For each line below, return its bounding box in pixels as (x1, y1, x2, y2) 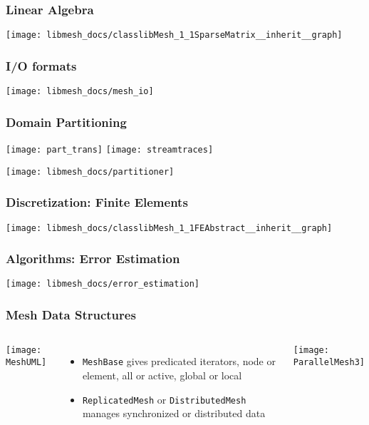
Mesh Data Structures (6, 305, 136, 323)
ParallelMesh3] (293, 357, 365, 367)
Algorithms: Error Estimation (6, 250, 180, 267)
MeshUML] (6, 357, 47, 367)
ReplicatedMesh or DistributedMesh (82, 391, 246, 406)
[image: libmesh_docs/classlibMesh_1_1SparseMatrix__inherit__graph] (6, 30, 343, 41)
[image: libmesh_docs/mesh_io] (6, 86, 154, 97)
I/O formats (6, 56, 77, 74)
